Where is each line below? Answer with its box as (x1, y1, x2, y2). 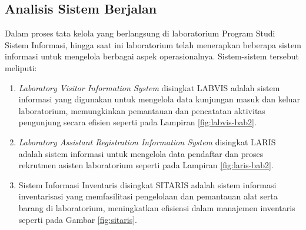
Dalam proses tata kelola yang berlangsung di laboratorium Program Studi (5, 27, 275, 39)
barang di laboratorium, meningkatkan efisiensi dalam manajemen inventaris (18, 201, 295, 214)
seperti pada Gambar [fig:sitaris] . (18, 213, 137, 225)
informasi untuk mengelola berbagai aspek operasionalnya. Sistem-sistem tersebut (5, 50, 300, 62)
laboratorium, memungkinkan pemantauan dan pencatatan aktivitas (18, 104, 265, 116)
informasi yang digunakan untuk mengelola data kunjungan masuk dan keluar (18, 93, 301, 105)
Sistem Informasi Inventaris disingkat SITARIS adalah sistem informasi (18, 178, 277, 191)
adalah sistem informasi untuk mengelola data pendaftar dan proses (18, 147, 264, 159)
